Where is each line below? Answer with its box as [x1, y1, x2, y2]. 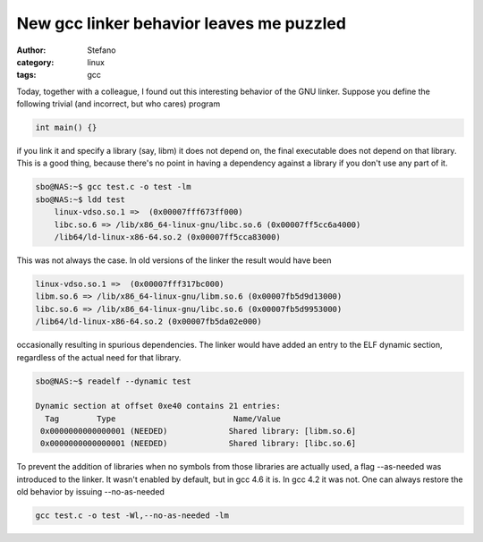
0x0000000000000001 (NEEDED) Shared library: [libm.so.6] [40, 426, 357, 436]
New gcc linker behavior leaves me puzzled [16, 13, 346, 33]
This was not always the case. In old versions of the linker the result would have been [16, 255, 332, 266]
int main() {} [35, 123, 97, 133]
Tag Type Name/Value [45, 413, 281, 424]
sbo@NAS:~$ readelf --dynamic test [35, 376, 191, 386]
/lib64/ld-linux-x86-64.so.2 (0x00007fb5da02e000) [35, 317, 263, 326]
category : [16, 56, 55, 67]
